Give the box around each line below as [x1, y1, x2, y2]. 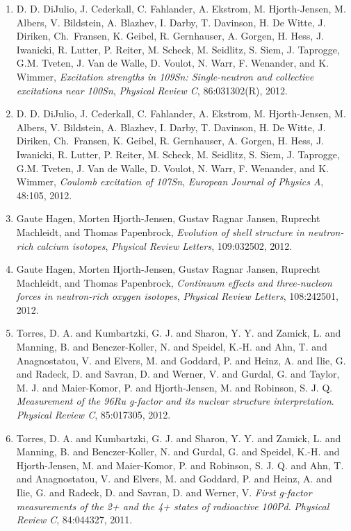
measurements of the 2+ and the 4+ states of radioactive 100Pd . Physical [16, 498, 329, 513]
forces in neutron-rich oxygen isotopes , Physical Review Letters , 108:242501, [16, 289, 338, 303]
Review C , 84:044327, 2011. [16, 512, 133, 527]
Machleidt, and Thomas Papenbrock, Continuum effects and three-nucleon [16, 275, 332, 289]
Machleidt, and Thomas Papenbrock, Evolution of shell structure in [16, 224, 304, 239]
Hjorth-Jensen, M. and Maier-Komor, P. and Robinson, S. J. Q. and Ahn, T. [16, 457, 344, 472]
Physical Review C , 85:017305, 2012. [16, 407, 171, 422]
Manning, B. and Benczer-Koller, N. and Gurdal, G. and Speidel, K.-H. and [16, 444, 340, 459]
